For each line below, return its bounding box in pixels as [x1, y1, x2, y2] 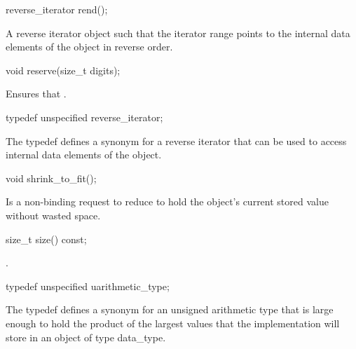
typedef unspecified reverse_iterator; [6, 109, 163, 124]
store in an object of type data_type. [6, 329, 166, 344]
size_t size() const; [6, 231, 87, 246]
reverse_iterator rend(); [6, 2, 108, 16]
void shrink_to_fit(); [6, 170, 97, 185]
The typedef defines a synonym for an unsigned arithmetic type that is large [6, 302, 334, 317]
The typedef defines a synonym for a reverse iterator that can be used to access [6, 133, 347, 148]
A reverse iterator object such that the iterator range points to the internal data [6, 25, 350, 40]
